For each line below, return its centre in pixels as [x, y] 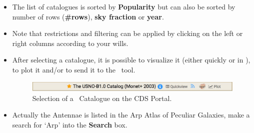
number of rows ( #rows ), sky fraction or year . [88, 16]
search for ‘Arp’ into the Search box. [70, 124]
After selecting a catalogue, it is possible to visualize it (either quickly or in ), [131, 60]
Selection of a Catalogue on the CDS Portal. [102, 98]
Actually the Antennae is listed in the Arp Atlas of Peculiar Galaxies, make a [131, 115]
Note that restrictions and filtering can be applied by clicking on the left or [127, 33]
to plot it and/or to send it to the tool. [74, 69]
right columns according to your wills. [70, 43]
